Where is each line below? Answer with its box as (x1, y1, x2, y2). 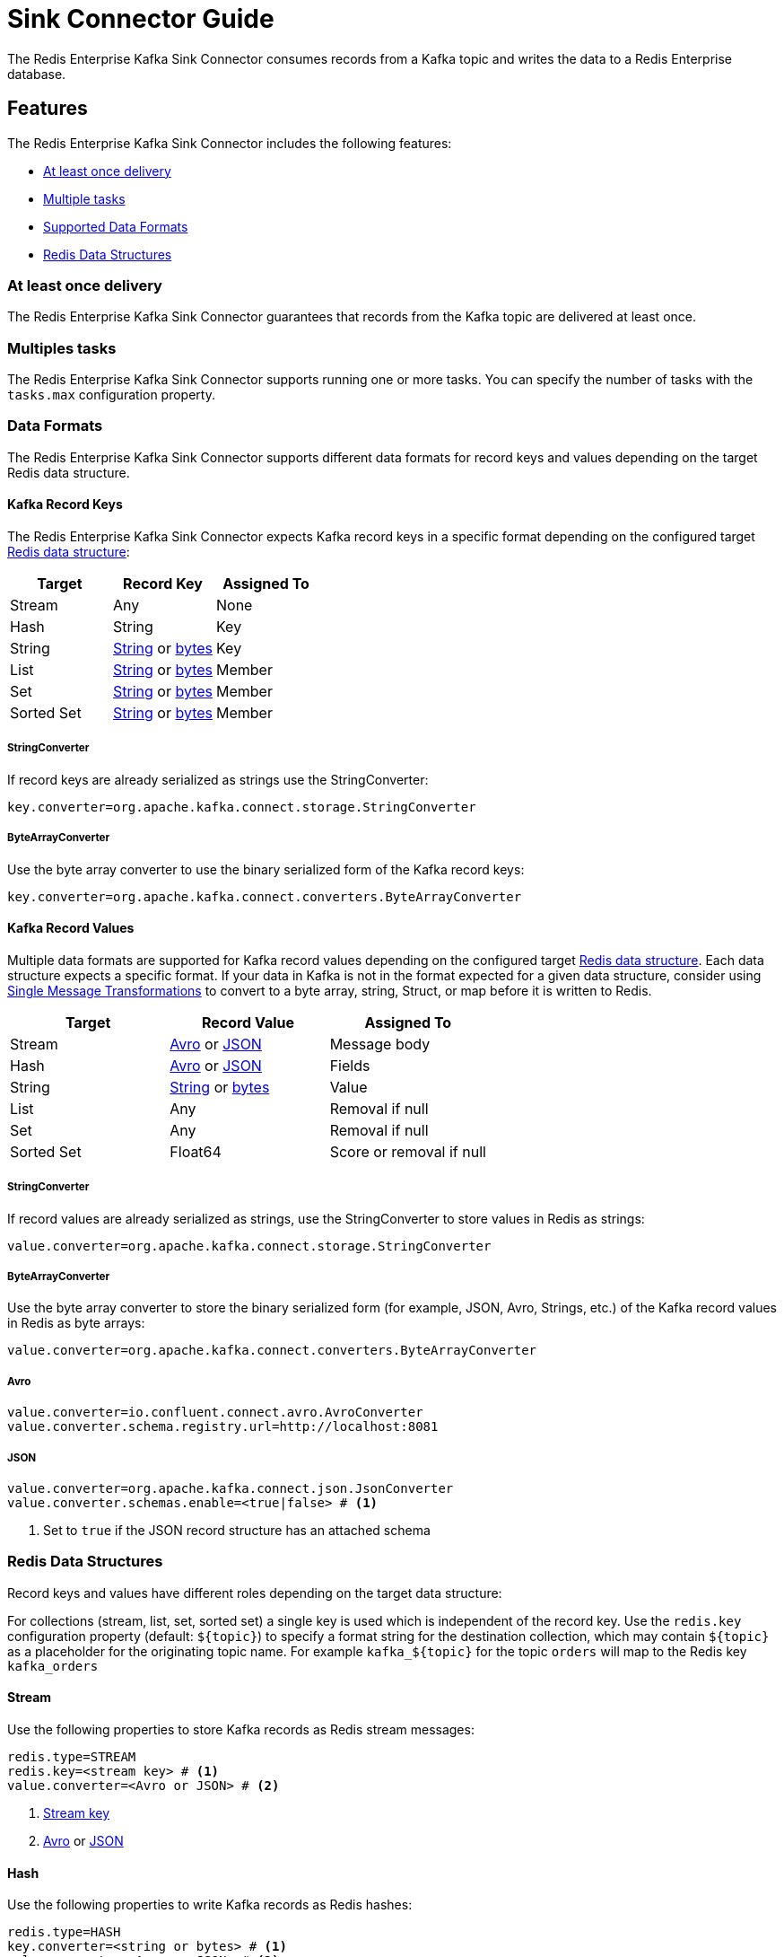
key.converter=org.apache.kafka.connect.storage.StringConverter (7, 799, 476, 814)
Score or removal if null (329, 1142, 486, 1161)
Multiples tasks (7, 338, 117, 357)
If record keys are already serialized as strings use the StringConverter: (7, 771, 429, 787)
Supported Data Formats (43, 218, 188, 234)
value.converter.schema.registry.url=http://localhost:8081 (7, 1419, 439, 1435)
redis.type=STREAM (7, 1749, 136, 1764)
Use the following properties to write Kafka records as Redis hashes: (7, 1897, 413, 1913)
